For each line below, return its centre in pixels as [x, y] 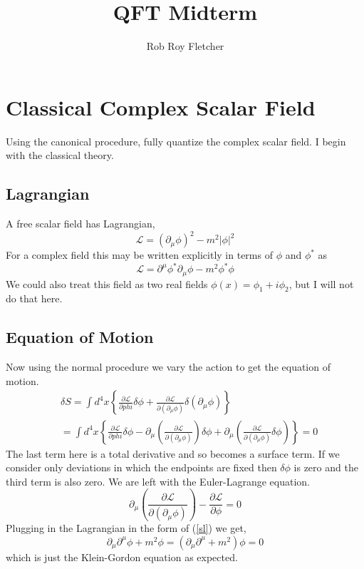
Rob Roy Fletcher [185, 46]
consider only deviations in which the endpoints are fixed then [141, 467]
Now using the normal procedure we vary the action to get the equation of [168, 367]
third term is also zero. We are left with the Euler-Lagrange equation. [158, 481]
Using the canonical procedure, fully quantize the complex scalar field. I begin [176, 141]
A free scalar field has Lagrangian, [80, 224]
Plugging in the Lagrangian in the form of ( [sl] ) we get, [126, 528]
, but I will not [321, 283]
